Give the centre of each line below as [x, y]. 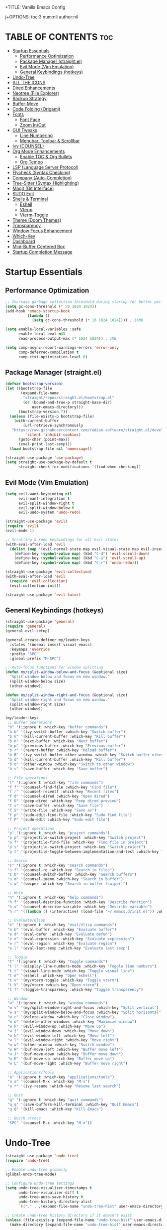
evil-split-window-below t [46, 508]
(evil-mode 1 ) [20, 531]
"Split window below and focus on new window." [60, 677]
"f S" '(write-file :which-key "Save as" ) [52, 810]
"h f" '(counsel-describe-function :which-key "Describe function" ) [80, 902]
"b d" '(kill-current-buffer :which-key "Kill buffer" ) [66, 760]
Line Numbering [36, 135]
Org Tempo [31, 162]
